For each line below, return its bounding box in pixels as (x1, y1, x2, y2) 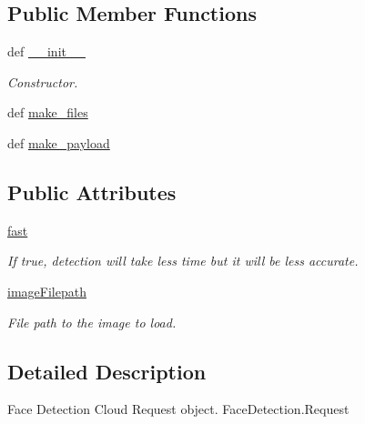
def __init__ (7, 42, 86, 61)
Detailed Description (7, 357, 207, 385)
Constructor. (7, 72, 78, 91)
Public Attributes (7, 177, 177, 206)
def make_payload (7, 133, 110, 152)
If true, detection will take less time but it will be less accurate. (7, 251, 359, 270)
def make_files (7, 103, 88, 122)
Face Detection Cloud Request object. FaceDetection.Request (7, 399, 350, 419)
